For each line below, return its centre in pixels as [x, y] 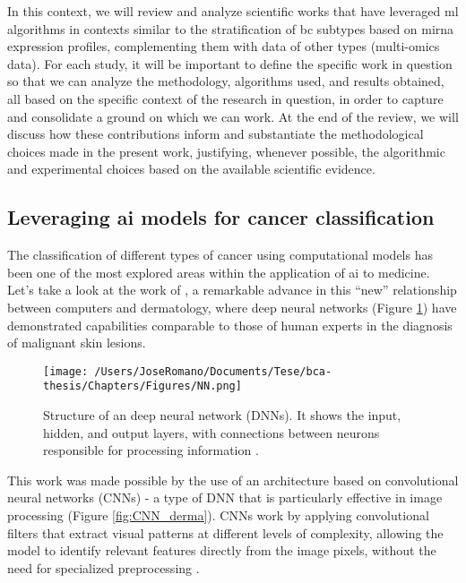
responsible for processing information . [151, 450]
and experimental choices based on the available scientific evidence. [191, 169]
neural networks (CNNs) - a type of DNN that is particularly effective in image [225, 497]
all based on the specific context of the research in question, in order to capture [225, 98]
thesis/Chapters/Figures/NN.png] [142, 386]
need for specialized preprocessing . [104, 567]
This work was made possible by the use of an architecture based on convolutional [233, 480]
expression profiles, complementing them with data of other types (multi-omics [224, 46]
